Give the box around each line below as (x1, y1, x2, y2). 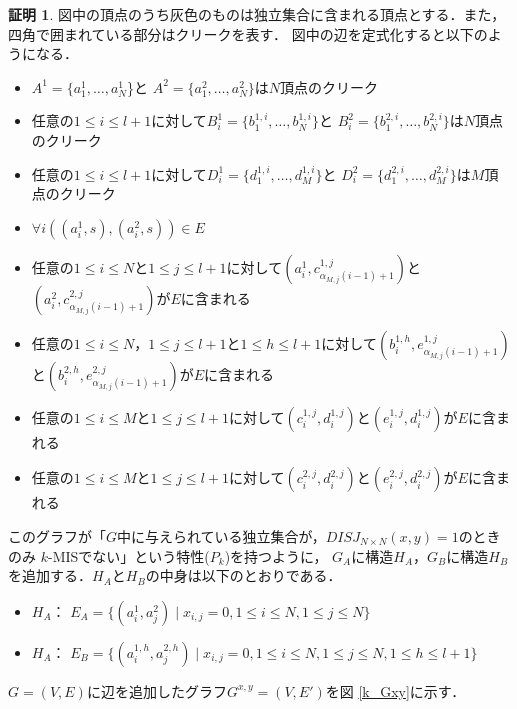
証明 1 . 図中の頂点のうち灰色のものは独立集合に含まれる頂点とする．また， (8, 4, 506, 24)
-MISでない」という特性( (47, 545, 210, 566)
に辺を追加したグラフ (86, 680, 227, 701)
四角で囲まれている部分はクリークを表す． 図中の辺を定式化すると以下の (8, 23, 488, 44)
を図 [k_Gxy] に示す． (325, 680, 466, 701)
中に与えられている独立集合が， (117, 525, 326, 546)
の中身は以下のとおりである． (145, 565, 342, 586)
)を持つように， (224, 545, 328, 566)
